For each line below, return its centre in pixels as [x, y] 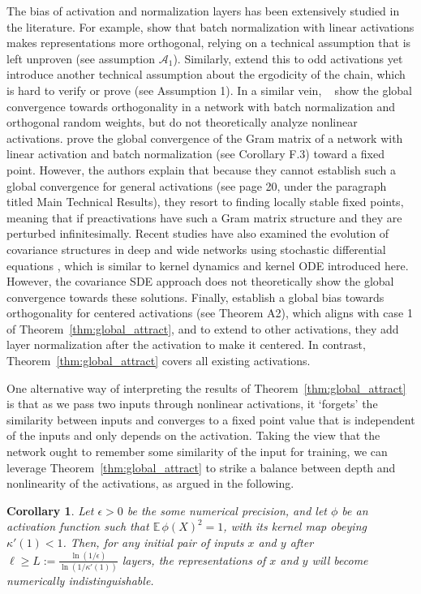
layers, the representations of [194, 560]
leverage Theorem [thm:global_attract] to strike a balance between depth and [201, 467]
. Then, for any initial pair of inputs [153, 542]
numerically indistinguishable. [80, 581]
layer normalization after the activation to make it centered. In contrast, [186, 344]
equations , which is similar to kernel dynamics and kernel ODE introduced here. [208, 265]
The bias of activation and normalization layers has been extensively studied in [203, 11]
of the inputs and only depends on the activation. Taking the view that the [193, 435]
